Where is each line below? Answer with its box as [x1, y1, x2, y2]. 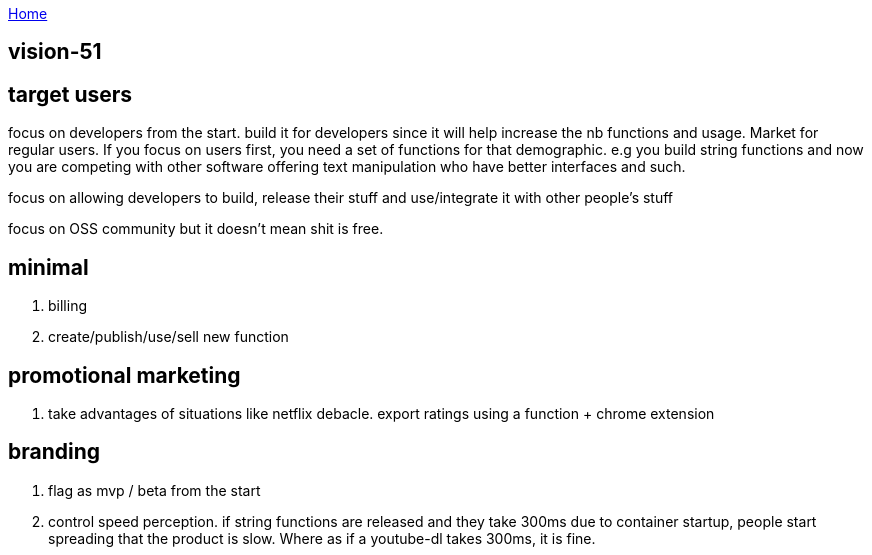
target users [8, 81, 133, 107]
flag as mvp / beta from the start [48, 481, 261, 499]
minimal [8, 254, 89, 280]
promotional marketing [8, 362, 241, 388]
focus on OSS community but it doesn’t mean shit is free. [8, 220, 384, 238]
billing [48, 297, 87, 315]
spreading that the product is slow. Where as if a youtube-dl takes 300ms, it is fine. [48, 529, 596, 547]
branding [8, 439, 101, 465]
